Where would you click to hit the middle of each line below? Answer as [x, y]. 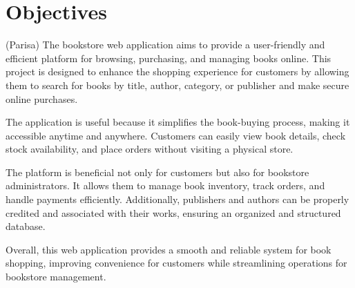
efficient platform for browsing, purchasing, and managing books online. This [169, 58]
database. [26, 226]
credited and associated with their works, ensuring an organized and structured [173, 212]
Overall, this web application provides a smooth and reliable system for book [169, 249]
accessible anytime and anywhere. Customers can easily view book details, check [176, 135]
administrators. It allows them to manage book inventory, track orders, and [165, 185]
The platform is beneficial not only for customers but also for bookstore [157, 172]
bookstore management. [56, 277]
